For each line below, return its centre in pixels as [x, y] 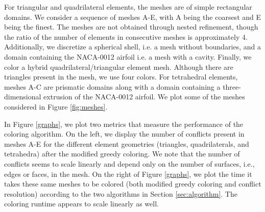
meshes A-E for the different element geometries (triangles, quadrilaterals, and [127, 143]
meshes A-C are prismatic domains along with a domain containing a [112, 86]
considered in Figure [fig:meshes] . [56, 106]
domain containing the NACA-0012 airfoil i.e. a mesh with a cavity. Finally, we [128, 56]
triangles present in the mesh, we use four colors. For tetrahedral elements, [121, 77]
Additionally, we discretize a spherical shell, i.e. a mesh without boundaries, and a [132, 47]
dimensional [23, 97]
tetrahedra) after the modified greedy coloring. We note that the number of [122, 154]
